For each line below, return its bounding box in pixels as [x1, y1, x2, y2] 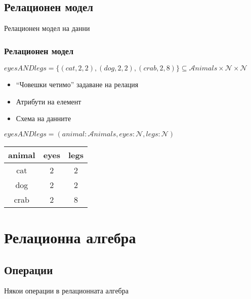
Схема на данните [16, 113, 71, 124]
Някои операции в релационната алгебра [4, 285, 129, 296]
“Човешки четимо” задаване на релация [16, 79, 139, 90]
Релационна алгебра [4, 227, 136, 247]
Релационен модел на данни [4, 23, 90, 33]
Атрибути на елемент [16, 96, 81, 106]
